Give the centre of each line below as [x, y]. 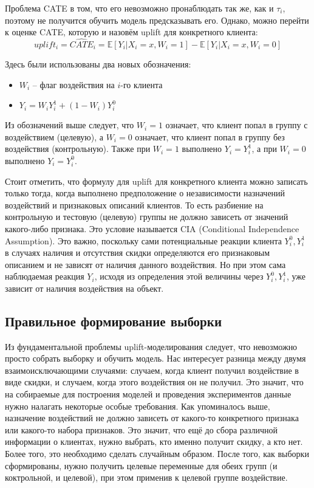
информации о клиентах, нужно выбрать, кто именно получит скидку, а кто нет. [154, 442]
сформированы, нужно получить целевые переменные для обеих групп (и [141, 465]
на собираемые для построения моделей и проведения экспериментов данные [148, 394]
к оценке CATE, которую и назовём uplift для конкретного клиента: [131, 32]
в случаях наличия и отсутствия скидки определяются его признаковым [138, 253]
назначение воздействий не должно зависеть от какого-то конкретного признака [152, 418]
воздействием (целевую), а [54, 136]
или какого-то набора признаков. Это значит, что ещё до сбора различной [142, 429]
